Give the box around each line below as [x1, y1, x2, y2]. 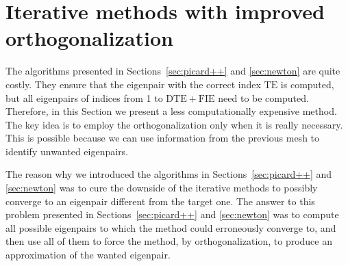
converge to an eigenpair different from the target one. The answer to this [5, 194, 315, 208]
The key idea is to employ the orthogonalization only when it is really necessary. [5, 117, 343, 131]
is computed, [280, 77, 334, 91]
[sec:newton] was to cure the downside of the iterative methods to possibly [5, 181, 318, 195]
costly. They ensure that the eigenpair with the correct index [5, 77, 261, 91]
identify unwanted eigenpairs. [5, 144, 129, 158]
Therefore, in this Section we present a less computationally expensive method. [5, 104, 337, 118]
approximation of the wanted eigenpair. [5, 248, 171, 262]
